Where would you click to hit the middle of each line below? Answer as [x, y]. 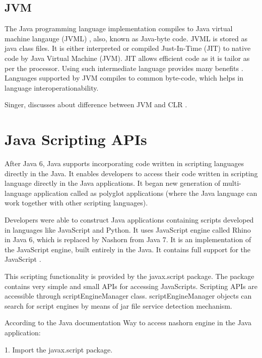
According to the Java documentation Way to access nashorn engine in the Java [128, 323]
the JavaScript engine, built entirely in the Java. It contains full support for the [128, 249]
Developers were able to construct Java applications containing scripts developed [129, 220]
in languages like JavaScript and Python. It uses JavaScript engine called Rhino [128, 229]
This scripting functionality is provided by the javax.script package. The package [129, 276]
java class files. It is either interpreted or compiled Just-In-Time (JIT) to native [128, 48]
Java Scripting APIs [76, 139]
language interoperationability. [52, 87]
